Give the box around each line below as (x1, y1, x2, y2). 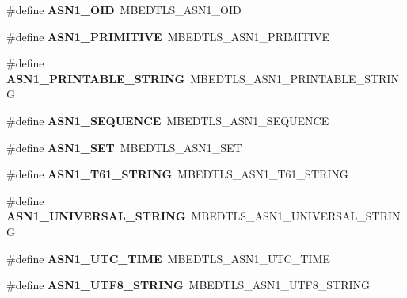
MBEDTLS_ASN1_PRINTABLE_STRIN (190, 70, 399, 86)
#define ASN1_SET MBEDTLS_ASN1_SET (6, 139, 242, 155)
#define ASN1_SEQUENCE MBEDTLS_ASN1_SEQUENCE (6, 112, 329, 128)
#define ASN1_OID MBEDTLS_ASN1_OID (6, 2, 242, 17)
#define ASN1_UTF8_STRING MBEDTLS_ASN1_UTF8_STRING (6, 277, 370, 293)
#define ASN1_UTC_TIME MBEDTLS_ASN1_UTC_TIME (6, 250, 330, 266)
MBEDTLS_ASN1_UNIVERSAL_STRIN (191, 208, 401, 224)
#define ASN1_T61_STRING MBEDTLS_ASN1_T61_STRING (6, 166, 348, 182)
